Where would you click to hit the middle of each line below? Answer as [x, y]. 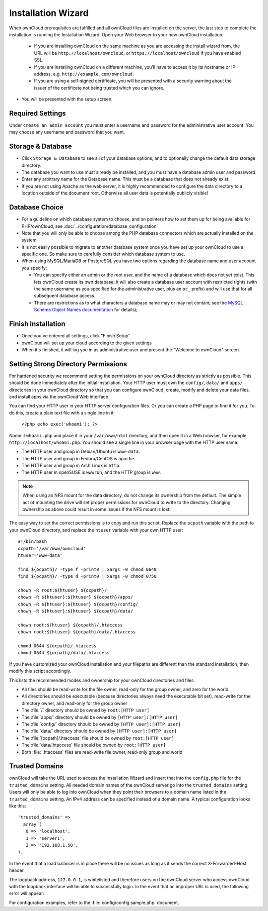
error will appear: [27, 894]
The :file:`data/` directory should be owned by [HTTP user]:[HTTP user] [99, 731]
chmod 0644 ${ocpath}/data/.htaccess [64, 653]
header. [17, 870]
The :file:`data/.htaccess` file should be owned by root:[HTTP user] [94, 745]
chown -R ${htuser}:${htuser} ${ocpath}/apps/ [76, 597]
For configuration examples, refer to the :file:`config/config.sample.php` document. [94, 903]
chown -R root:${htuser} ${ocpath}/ [63, 590]
